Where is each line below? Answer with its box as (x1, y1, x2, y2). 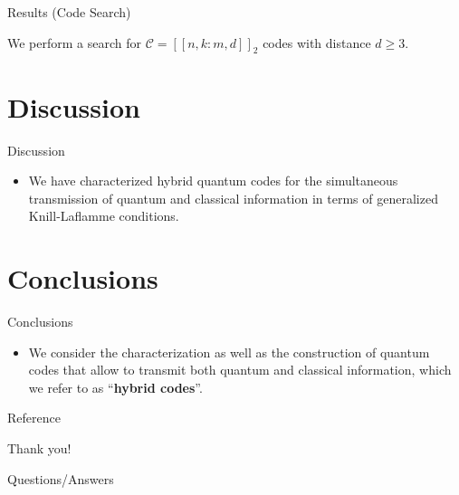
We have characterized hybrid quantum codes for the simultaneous (28, 171, 398, 190)
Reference (7, 408, 61, 427)
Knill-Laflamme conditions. (28, 206, 179, 225)
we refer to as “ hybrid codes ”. (28, 377, 203, 396)
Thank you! (7, 438, 72, 457)
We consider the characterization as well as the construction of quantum (28, 342, 430, 361)
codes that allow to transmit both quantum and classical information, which (28, 360, 452, 379)
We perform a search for (7, 33, 142, 52)
